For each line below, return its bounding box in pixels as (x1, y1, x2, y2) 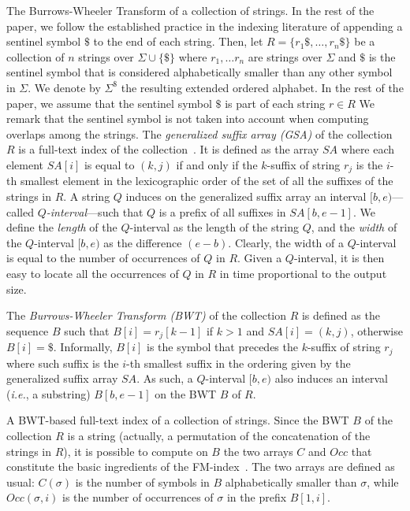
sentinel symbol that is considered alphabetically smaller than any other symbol (6, 64, 393, 80)
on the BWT (155, 385, 217, 402)
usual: (6, 473, 35, 490)
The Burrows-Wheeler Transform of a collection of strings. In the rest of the (6, 2, 375, 18)
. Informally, (53, 339, 113, 355)
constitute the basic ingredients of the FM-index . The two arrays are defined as (6, 458, 395, 475)
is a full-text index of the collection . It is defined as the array (18, 141, 319, 157)
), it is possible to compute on (63, 442, 208, 459)
